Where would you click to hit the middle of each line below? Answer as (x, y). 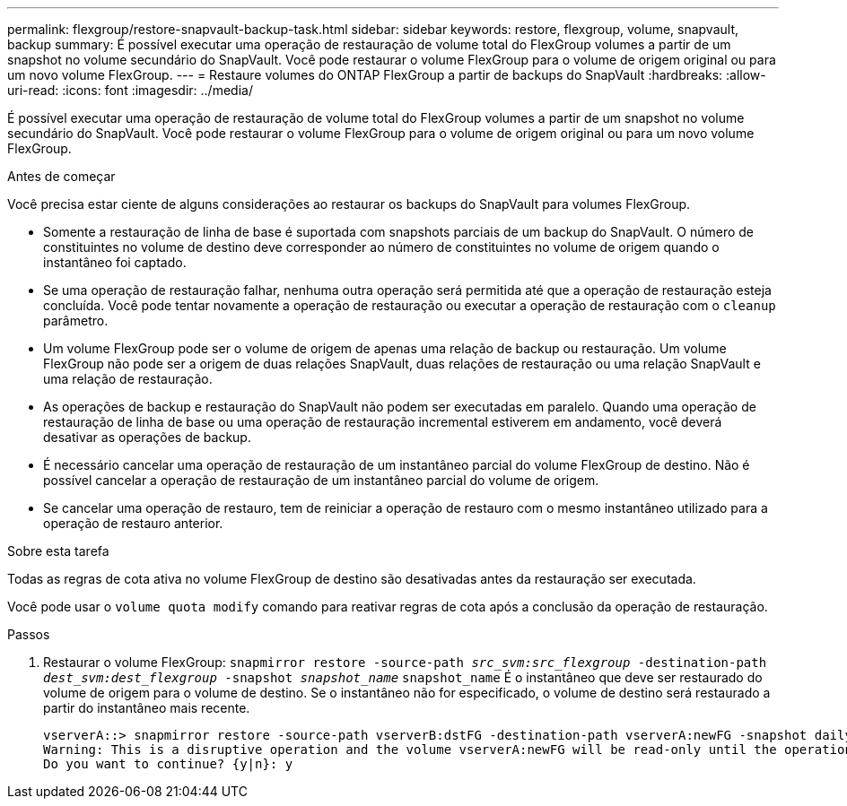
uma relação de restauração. (128, 379)
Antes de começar (61, 176)
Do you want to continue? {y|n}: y (168, 764)
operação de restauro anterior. (133, 523)
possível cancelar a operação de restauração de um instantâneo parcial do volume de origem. (321, 480)
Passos (29, 634)
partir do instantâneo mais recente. (147, 708)
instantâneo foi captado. (115, 262)
